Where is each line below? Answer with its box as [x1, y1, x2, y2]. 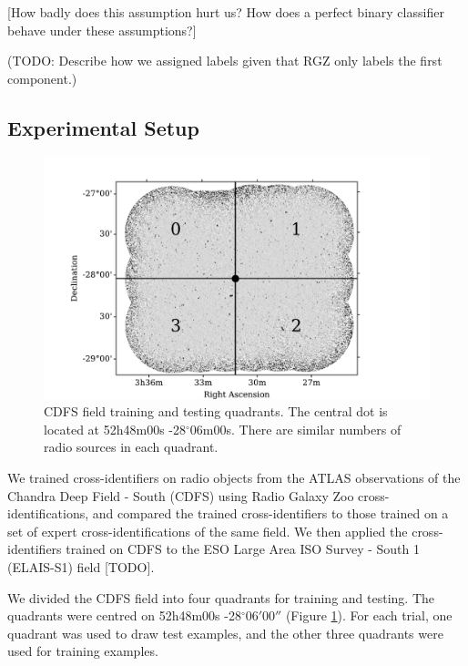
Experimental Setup [7, 113, 199, 141]
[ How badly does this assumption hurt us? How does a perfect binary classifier [7, 3, 444, 21]
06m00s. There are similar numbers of [189, 419, 402, 438]
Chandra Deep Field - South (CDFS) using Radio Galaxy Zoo [7, 486, 354, 505]
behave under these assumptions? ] [7, 20, 197, 39]
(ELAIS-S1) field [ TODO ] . [7, 557, 155, 576]
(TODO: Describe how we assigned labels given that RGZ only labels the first [7, 51, 443, 70]
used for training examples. [7, 641, 158, 661]
